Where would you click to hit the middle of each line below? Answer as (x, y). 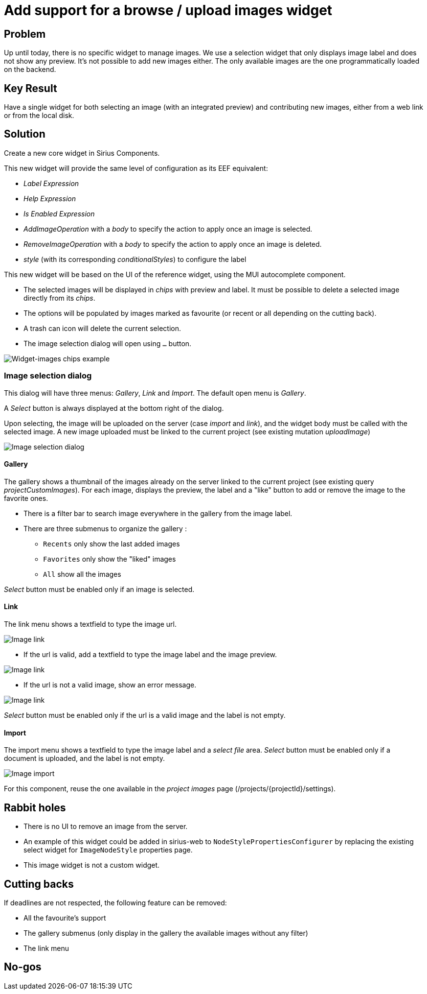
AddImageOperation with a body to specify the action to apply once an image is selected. (168, 229)
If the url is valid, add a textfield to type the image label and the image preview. (150, 655)
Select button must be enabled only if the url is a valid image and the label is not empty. (145, 715)
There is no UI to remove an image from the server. (106, 827)
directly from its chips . (59, 298)
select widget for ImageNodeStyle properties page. (108, 850)
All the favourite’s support (65, 918)
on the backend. (30, 70)
